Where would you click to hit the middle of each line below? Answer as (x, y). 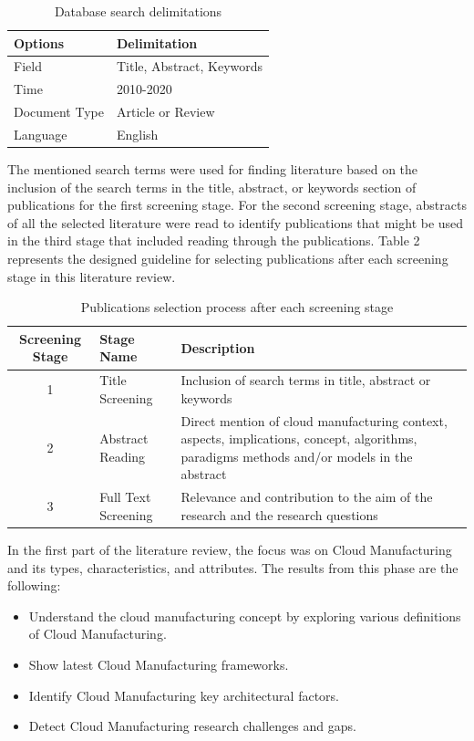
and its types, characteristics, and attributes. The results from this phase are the (233, 567)
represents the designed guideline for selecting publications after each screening (228, 259)
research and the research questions (279, 514)
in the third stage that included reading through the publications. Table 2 (214, 240)
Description (218, 347)
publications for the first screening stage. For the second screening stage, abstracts (237, 205)
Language (41, 134)
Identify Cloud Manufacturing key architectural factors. (184, 695)
